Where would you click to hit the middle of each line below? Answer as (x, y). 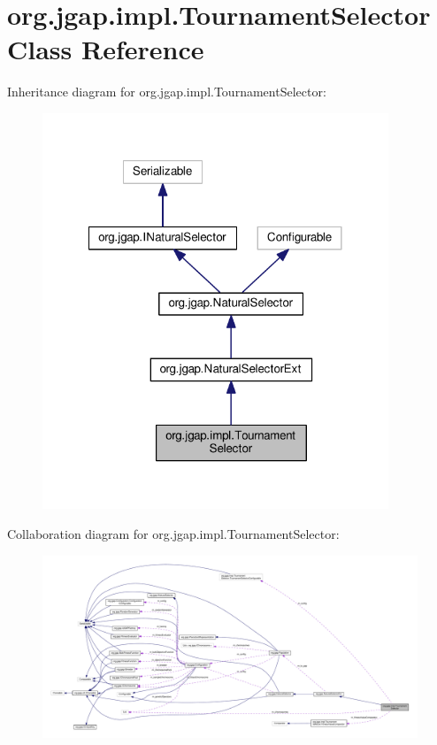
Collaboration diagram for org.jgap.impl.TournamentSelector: (173, 534)
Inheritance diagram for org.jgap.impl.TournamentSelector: (167, 92)
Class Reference (106, 49)
